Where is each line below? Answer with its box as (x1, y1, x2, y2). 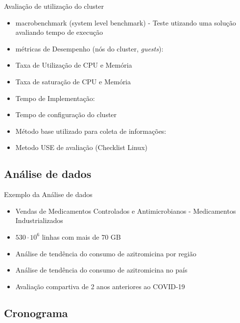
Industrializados (15, 215, 63, 225)
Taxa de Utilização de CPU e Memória (15, 60, 132, 70)
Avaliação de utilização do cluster (4, 1, 104, 11)
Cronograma (4, 305, 68, 320)
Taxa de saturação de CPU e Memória (15, 76, 131, 86)
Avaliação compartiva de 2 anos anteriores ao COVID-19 (15, 281, 185, 291)
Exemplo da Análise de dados (4, 189, 93, 199)
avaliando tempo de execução (15, 27, 103, 37)
